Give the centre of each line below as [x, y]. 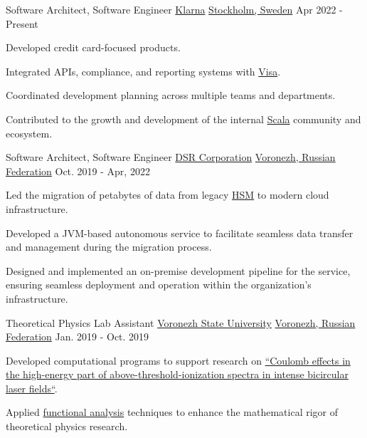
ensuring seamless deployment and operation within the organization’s [159, 285]
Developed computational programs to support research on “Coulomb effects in [178, 360]
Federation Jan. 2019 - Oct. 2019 [78, 337]
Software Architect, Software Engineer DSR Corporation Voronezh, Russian [171, 157]
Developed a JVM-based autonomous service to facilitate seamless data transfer [180, 233]
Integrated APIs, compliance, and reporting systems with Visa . [143, 71]
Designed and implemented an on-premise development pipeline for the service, [178, 270]
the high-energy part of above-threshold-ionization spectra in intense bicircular [177, 374]
